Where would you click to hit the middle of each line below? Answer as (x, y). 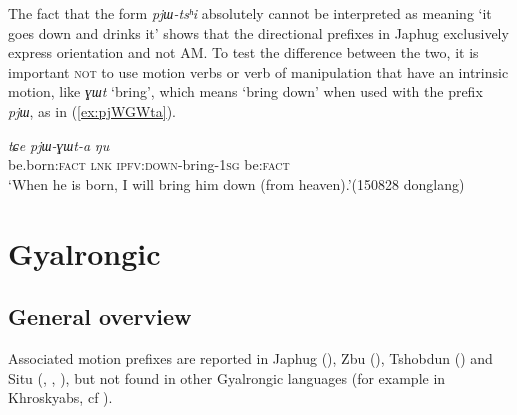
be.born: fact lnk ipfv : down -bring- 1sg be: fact (149, 164)
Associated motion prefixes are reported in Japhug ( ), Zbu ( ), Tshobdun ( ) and (250, 357)
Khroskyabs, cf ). (60, 397)
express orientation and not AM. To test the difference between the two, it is (243, 52)
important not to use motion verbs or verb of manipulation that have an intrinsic (258, 71)
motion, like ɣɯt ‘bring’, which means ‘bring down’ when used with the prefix (245, 91)
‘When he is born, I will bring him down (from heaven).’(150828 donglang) (236, 183)
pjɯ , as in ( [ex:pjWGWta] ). (92, 110)
